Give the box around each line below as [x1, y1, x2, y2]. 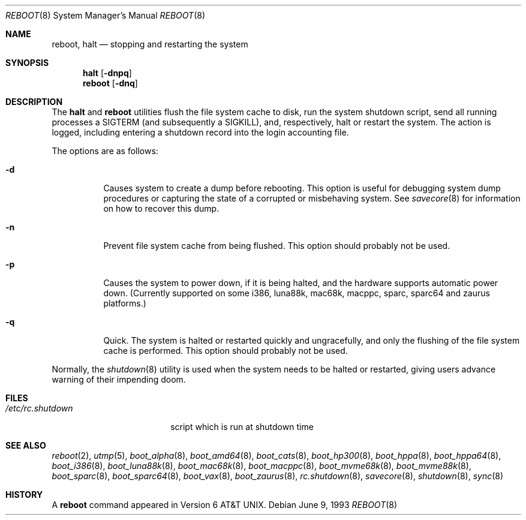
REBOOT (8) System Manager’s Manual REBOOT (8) [5, 10, 206, 20]
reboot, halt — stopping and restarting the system [52, 39, 248, 49]
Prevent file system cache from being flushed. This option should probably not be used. [103, 241, 450, 251]
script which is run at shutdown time [170, 422, 314, 432]
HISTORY [5, 489, 43, 500]
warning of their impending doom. [52, 374, 186, 384]
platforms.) [103, 298, 146, 308]
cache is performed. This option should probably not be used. [103, 345, 348, 356]
